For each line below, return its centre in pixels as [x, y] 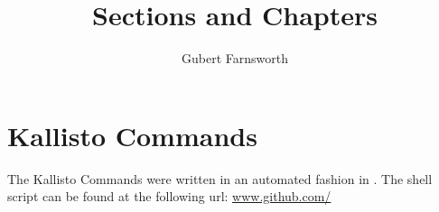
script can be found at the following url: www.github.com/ [169, 196]
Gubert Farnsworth [235, 58]
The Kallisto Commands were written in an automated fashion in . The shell [220, 178]
